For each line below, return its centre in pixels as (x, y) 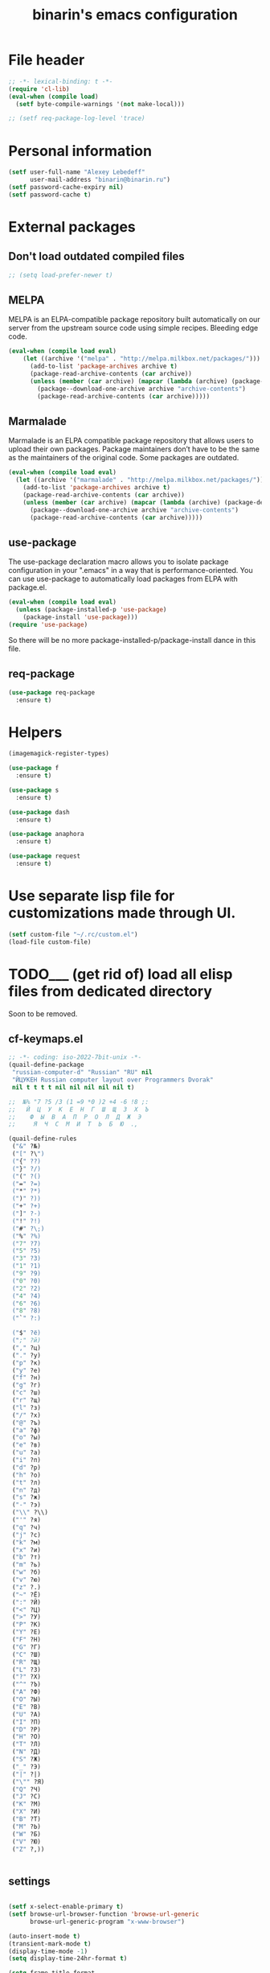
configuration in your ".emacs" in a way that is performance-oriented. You (131, 570)
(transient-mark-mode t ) (50, 1944)
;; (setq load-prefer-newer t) (61, 275)
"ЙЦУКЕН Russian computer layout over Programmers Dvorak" (113, 1080)
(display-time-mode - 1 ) (48, 1951)
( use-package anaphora (46, 834)
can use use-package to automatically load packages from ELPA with (123, 579)
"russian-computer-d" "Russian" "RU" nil (82, 1073)
